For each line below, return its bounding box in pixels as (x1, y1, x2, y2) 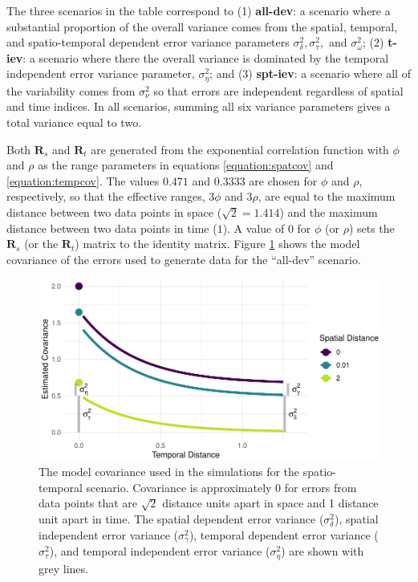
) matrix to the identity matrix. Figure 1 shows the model (75, 235, 360, 252)
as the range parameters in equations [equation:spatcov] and (38, 157, 334, 173)
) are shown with (281, 543, 364, 560)
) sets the (348, 219, 395, 236)
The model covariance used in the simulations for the (39, 463, 300, 480)
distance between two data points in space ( (6, 203, 222, 220)
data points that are (39, 494, 138, 511)
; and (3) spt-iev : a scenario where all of (209, 65, 411, 82)
